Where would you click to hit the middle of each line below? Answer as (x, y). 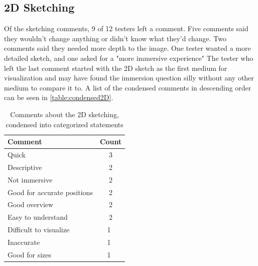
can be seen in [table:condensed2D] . (59, 97)
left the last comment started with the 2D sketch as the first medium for (116, 68)
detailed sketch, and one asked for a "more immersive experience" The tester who (129, 58)
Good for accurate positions (50, 192)
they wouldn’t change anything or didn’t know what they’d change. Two (115, 38)
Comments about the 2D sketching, (64, 114)
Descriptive (25, 167)
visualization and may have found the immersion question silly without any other (129, 78)
